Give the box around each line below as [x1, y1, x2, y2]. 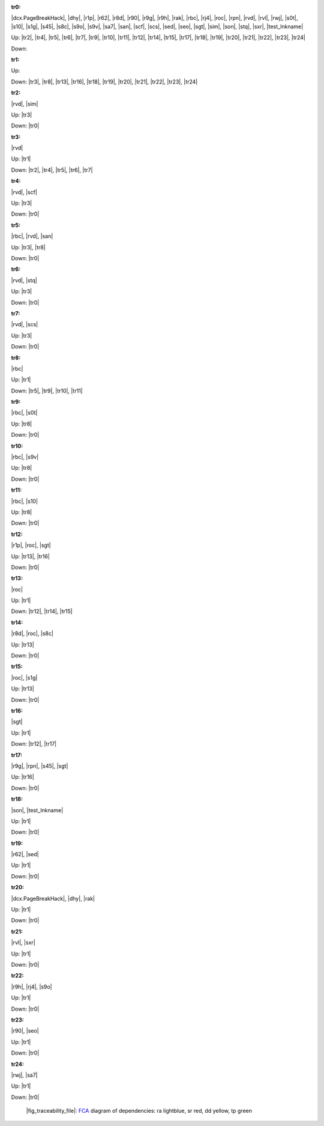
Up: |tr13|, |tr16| [11, 553, 50, 560]
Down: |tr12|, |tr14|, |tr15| [11, 607, 73, 615]
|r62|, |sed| [11, 851, 39, 858]
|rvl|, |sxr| [11, 939, 35, 946]
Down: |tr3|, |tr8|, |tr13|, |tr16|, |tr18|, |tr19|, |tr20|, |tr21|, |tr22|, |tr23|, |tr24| [11, 78, 198, 85]
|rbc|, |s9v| [11, 454, 39, 461]
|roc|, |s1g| [11, 674, 38, 681]
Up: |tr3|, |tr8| [11, 243, 46, 251]
